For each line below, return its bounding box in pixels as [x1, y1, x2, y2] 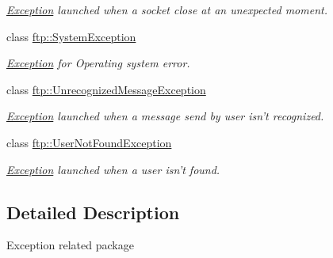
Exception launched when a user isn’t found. [6, 161, 220, 177]
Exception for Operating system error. [6, 55, 190, 71]
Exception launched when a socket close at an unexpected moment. [6, 2, 327, 17]
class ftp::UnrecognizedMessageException [6, 81, 206, 97]
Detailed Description [6, 199, 180, 224]
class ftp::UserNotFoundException [6, 134, 172, 150]
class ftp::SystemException [6, 28, 136, 44]
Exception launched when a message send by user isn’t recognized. [6, 108, 324, 124]
